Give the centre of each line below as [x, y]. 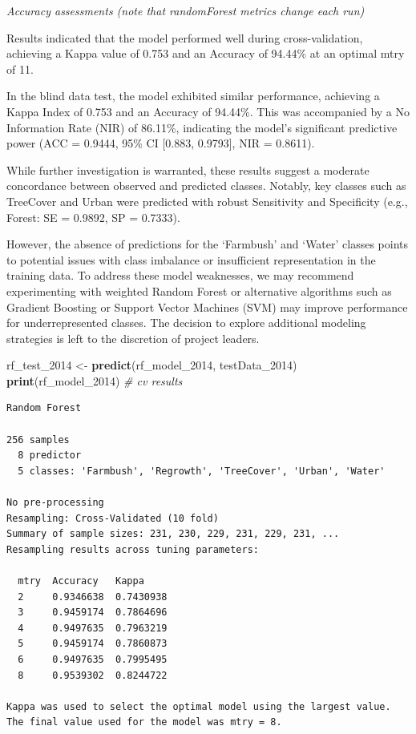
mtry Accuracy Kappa [81, 581]
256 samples [38, 440]
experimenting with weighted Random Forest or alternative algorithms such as [199, 290]
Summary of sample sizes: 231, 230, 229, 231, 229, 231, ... [173, 534]
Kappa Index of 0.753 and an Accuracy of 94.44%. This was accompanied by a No [208, 111]
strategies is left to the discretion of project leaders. [133, 338]
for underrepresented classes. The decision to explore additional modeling [186, 323]
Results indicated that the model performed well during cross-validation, [185, 37]
